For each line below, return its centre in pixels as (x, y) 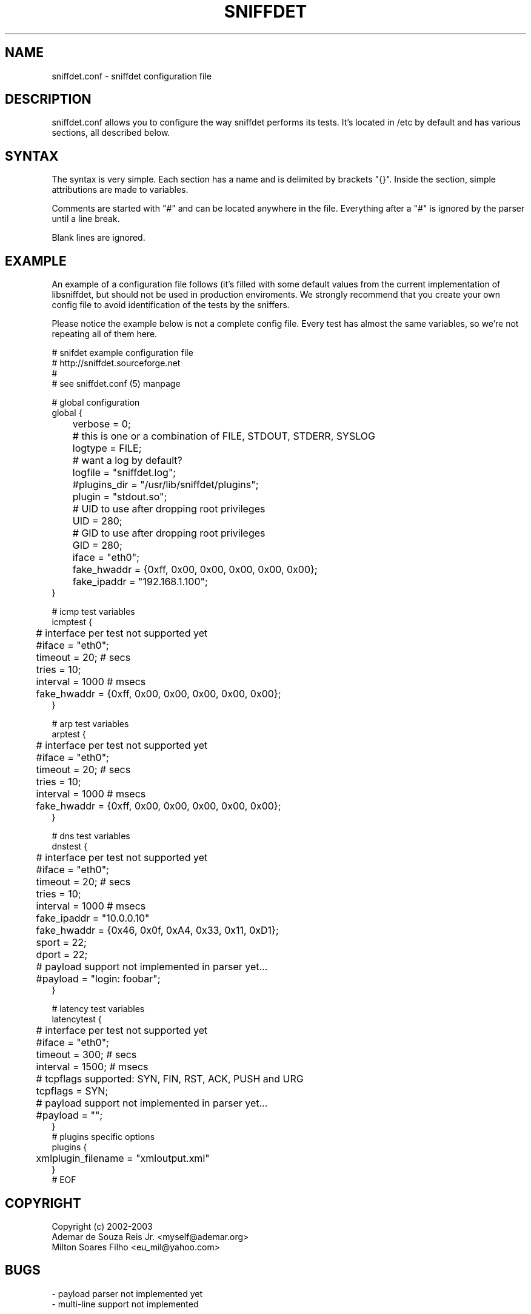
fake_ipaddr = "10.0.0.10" (93, 918)
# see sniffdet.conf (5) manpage (116, 384)
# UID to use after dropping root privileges (169, 509)
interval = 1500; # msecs (92, 1067)
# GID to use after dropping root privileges (169, 533)
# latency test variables (98, 1009)
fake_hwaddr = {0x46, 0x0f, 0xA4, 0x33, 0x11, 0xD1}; (157, 930)
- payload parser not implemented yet (127, 1293)
